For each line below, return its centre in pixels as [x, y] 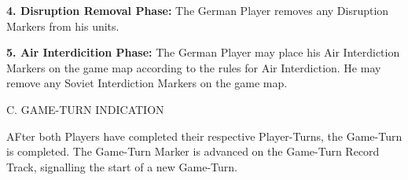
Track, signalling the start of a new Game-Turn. [122, 166]
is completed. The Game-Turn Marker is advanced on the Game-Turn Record [193, 151]
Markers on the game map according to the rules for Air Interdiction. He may [194, 67]
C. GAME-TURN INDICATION [85, 109]
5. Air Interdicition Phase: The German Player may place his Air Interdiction [203, 52]
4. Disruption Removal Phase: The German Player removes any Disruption [198, 10]
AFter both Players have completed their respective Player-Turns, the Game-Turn [204, 136]
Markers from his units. [63, 26]
